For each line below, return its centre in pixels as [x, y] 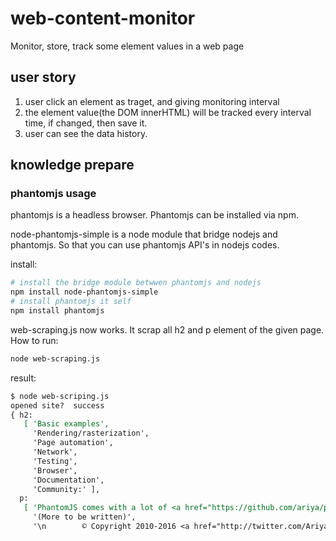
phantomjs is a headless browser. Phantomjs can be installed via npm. [154, 215]
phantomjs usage [53, 194]
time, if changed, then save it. [86, 123]
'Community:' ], [66, 489]
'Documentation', [68, 480]
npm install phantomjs [57, 311]
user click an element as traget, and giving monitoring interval [152, 101]
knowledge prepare [72, 165]
